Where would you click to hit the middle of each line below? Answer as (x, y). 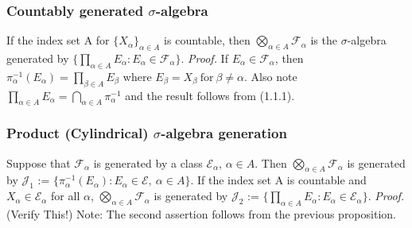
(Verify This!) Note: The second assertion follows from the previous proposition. (201, 214)
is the (324, 40)
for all (66, 196)
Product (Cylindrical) (78, 133)
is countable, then (207, 40)
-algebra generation (224, 133)
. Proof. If (204, 58)
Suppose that (39, 162)
